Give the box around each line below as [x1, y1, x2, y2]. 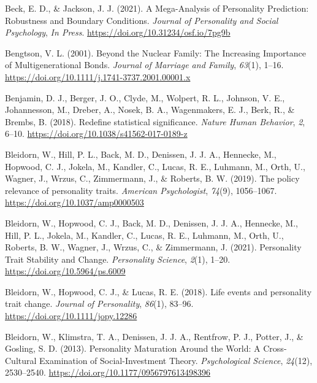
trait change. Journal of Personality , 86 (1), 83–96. [5, 297, 194, 310]
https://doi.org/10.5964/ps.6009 [5, 265, 126, 277]
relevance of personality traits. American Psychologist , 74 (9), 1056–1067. [5, 184, 277, 196]
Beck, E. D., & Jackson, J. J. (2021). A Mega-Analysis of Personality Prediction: [5, 2, 309, 14]
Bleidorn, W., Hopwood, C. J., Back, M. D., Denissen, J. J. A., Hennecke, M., [5, 216, 298, 229]
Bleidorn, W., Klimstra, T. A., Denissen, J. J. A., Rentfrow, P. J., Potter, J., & [5, 330, 304, 342]
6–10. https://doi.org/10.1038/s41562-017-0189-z [5, 127, 188, 140]
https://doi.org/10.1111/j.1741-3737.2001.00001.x [5, 70, 191, 83]
